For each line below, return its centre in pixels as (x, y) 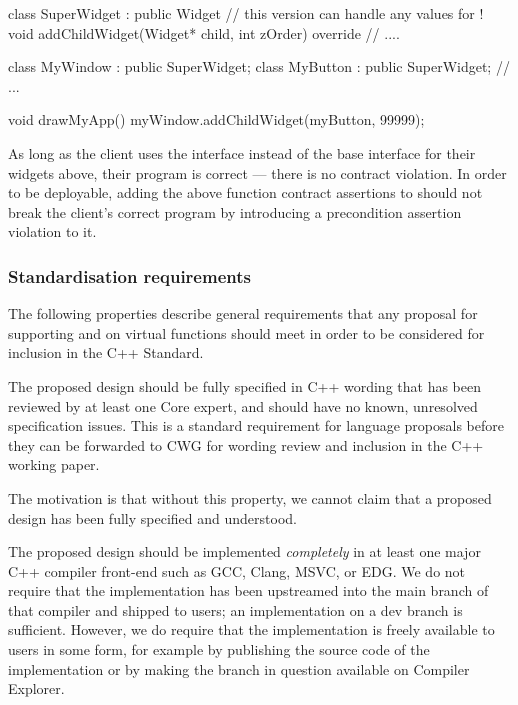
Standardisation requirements (129, 275)
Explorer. (36, 688)
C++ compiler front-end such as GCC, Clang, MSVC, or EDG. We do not (237, 570)
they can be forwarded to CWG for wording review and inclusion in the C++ (246, 444)
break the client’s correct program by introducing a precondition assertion (235, 211)
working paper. (54, 464)
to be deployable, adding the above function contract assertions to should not (245, 192)
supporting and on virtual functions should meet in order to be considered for (246, 332)
